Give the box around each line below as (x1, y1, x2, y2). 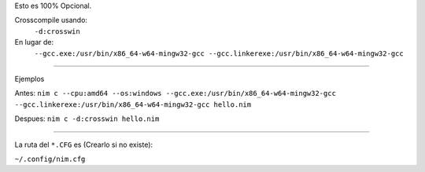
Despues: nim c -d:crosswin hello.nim (14, 114, 160, 123)
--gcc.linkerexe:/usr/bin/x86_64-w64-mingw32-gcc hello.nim (14, 100, 252, 109)
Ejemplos (14, 74, 45, 83)
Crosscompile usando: (14, 16, 88, 25)
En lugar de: (14, 38, 54, 47)
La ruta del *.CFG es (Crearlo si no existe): (14, 140, 153, 149)
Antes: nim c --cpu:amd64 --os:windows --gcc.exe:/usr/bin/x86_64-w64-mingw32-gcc (14, 89, 336, 98)
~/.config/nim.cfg (14, 154, 86, 163)
